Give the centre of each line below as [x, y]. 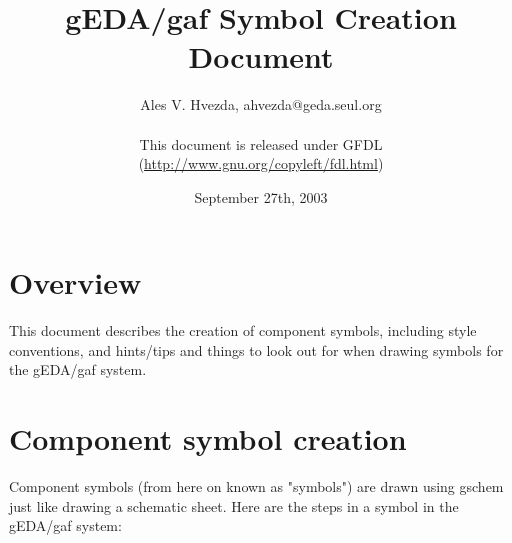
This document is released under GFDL [261, 143]
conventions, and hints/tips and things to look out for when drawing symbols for [256, 349]
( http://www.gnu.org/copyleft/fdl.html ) [261, 163]
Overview [75, 282]
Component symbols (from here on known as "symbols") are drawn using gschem [256, 486]
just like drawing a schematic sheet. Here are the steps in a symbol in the [234, 505]
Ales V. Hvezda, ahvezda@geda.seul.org [261, 104]
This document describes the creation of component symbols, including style [243, 330]
